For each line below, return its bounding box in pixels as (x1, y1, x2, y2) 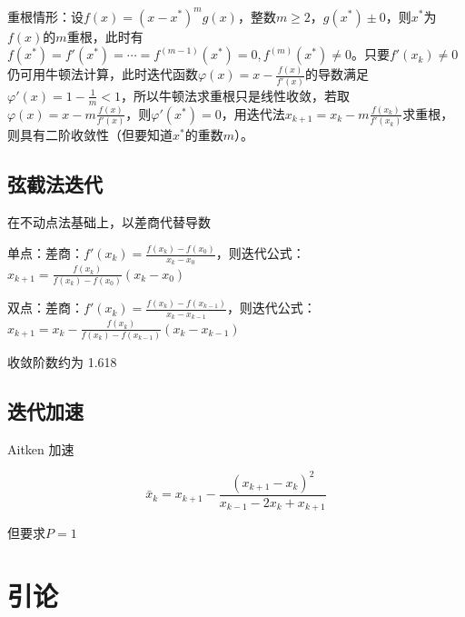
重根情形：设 (7, 6, 84, 25)
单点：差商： (7, 244, 84, 262)
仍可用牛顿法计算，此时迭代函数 (7, 65, 198, 84)
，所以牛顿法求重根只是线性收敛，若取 (121, 85, 351, 104)
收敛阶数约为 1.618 (7, 353, 117, 372)
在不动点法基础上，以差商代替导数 (7, 213, 211, 232)
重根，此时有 (66, 26, 143, 45)
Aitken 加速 (7, 439, 74, 458)
